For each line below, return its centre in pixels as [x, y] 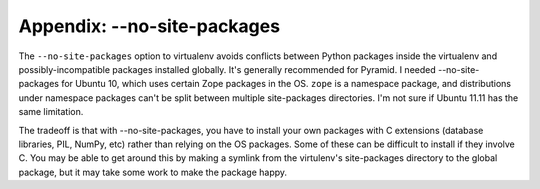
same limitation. [51, 112]
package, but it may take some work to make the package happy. [153, 172]
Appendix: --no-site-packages [149, 26]
